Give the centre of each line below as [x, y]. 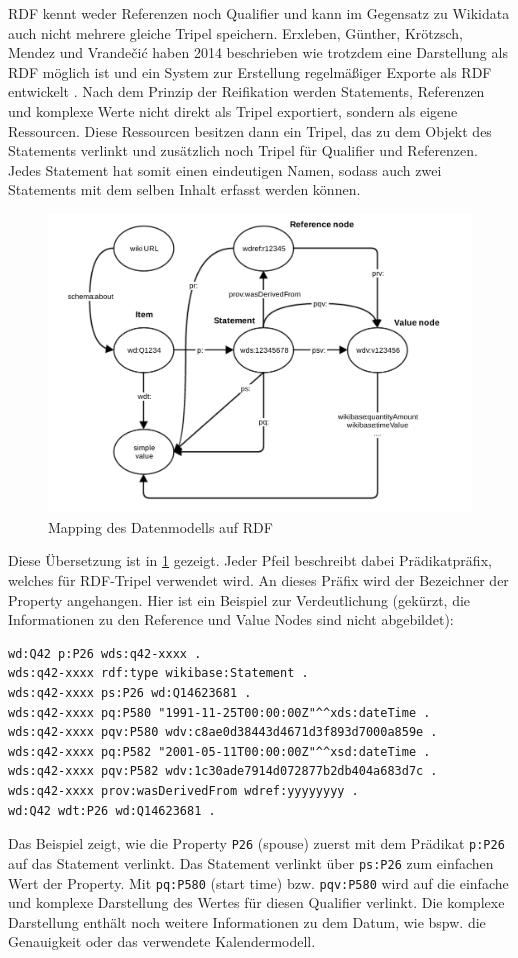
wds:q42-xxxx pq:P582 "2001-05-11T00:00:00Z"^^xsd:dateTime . [219, 751]
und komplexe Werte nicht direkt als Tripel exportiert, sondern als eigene [233, 110]
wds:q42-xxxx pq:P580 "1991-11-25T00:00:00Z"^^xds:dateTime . [219, 712]
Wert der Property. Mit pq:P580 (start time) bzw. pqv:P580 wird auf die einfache [258, 882]
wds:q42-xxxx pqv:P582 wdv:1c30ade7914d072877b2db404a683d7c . [223, 771]
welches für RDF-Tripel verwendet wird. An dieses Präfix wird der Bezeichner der [258, 580]
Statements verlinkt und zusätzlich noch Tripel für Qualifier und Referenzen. [243, 150]
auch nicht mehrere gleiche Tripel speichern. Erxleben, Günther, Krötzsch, [235, 32]
